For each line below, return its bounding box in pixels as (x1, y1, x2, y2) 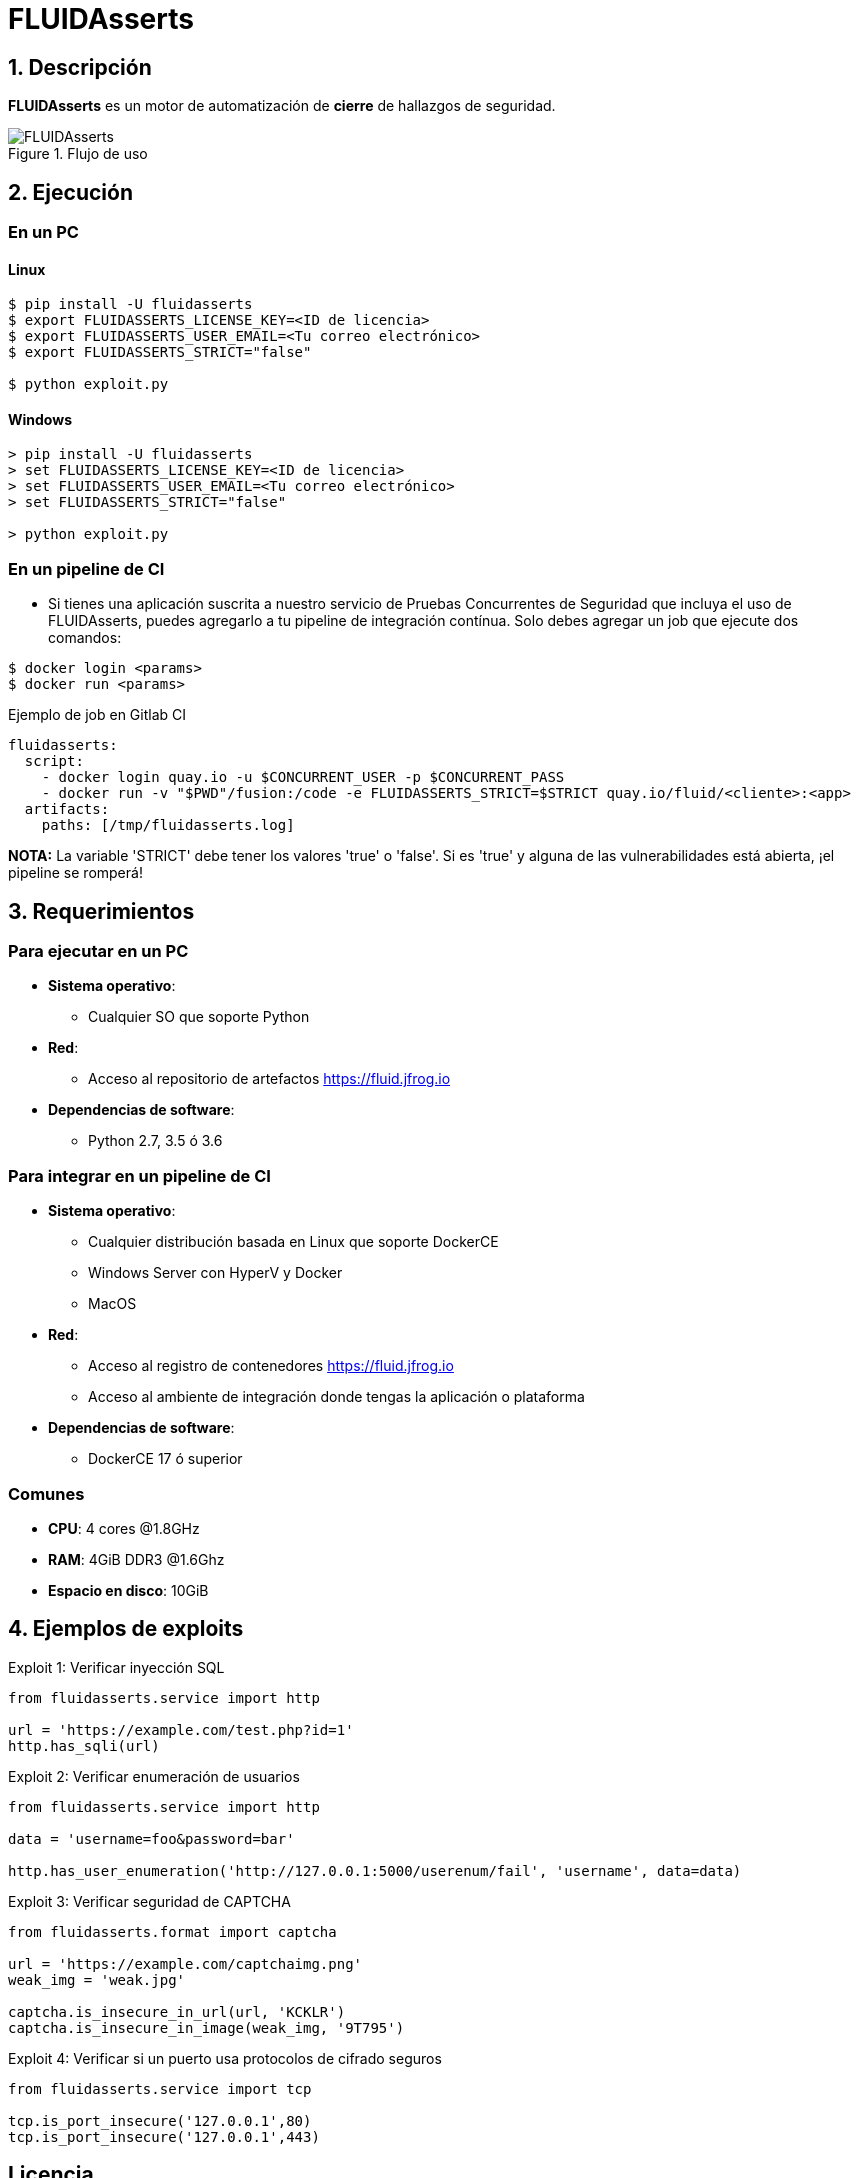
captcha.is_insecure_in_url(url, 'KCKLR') (8, 2003, 346, 2020)
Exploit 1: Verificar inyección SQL (8, 1658, 225, 1676)
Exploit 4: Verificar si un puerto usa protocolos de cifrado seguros (8, 2049, 442, 2067)
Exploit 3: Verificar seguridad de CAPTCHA (8, 1892, 291, 1910)
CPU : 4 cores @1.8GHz (48, 1519, 200, 1537)
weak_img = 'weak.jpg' (8, 1971, 186, 1988)
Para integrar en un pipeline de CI (8, 1165, 271, 1186)
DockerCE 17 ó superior (88, 1450, 243, 1468)
